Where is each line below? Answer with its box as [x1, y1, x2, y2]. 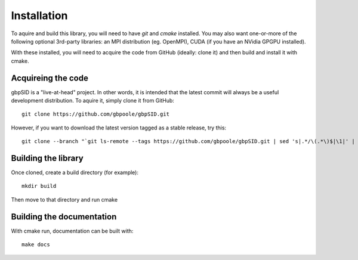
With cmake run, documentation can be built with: [11, 227, 134, 234]
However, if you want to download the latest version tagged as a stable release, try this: [11, 124, 227, 131]
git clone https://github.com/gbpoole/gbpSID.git [21, 111, 170, 117]
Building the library [11, 153, 84, 163]
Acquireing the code [11, 73, 89, 83]
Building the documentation [11, 212, 117, 222]
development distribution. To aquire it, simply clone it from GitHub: [11, 97, 174, 104]
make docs [21, 242, 50, 248]
